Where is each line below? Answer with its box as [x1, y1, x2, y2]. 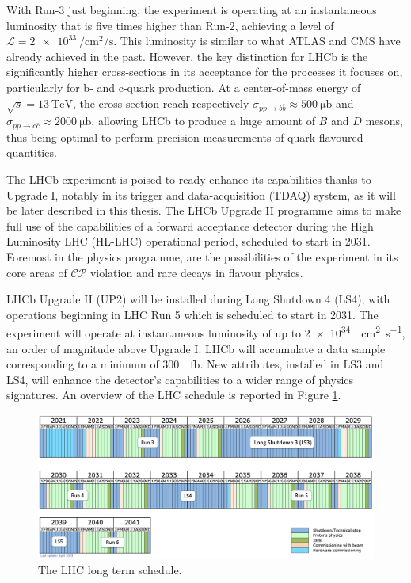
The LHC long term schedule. [38, 562, 182, 578]
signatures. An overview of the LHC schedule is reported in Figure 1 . [6, 387, 341, 403]
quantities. [6, 144, 57, 161]
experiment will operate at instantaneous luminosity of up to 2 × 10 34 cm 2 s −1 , [6, 322, 405, 341]
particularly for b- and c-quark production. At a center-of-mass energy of [6, 78, 361, 95]
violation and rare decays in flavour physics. [89, 264, 303, 280]
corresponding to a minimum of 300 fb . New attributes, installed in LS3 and [6, 356, 384, 372]
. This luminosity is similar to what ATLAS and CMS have [113, 32, 401, 49]
